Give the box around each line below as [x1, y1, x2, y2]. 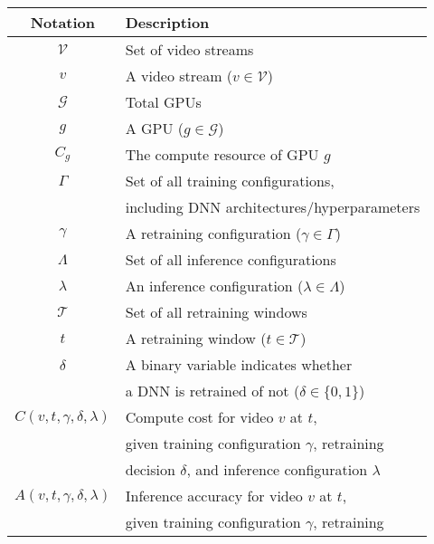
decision [125, 459, 175, 480]
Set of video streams [125, 39, 254, 60]
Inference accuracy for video [125, 485, 303, 506]
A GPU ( [125, 118, 184, 138]
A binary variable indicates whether [125, 354, 353, 375]
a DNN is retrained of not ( [125, 380, 300, 401]
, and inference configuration [186, 459, 368, 480]
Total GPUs [125, 91, 202, 112]
